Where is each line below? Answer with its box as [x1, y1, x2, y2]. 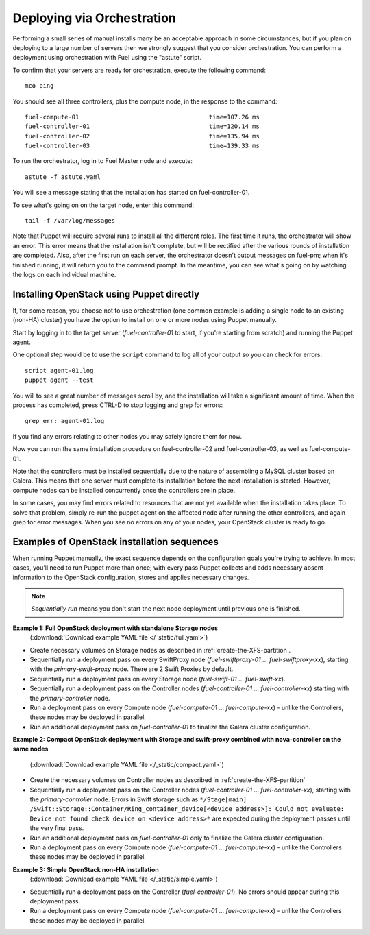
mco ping [25, 82, 54, 90]
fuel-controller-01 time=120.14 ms [25, 123, 260, 130]
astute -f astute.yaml [25, 173, 101, 181]
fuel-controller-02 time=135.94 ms [25, 132, 260, 140]
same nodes [12, 744, 49, 753]
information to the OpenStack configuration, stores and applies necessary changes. [12, 573, 249, 581]
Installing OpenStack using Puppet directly [12, 288, 200, 300]
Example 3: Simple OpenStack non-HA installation [12, 865, 159, 873]
